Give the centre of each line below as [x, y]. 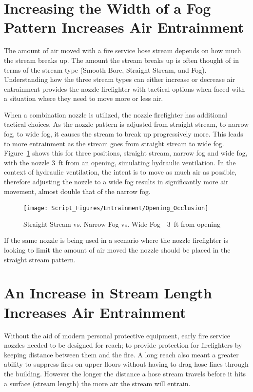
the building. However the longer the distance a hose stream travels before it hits [125, 373]
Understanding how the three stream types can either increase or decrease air [119, 79]
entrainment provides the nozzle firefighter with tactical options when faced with [125, 88]
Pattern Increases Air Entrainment [124, 27]
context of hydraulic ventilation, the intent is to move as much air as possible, [120, 172]
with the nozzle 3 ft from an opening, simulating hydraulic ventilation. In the [120, 162]
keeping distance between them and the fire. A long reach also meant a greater [121, 354]
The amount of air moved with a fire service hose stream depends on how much [123, 50]
